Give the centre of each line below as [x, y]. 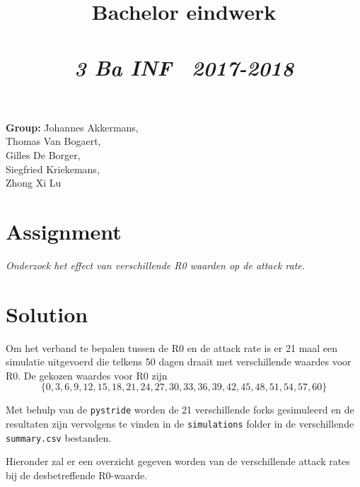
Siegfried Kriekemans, [53, 169]
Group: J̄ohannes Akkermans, [72, 127]
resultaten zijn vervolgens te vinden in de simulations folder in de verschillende [180, 423]
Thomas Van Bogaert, [53, 141]
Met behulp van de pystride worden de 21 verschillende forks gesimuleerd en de [180, 410]
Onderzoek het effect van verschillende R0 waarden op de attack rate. [156, 265]
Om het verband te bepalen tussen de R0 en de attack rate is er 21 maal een [172, 347]
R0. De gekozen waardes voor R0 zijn [87, 375]
